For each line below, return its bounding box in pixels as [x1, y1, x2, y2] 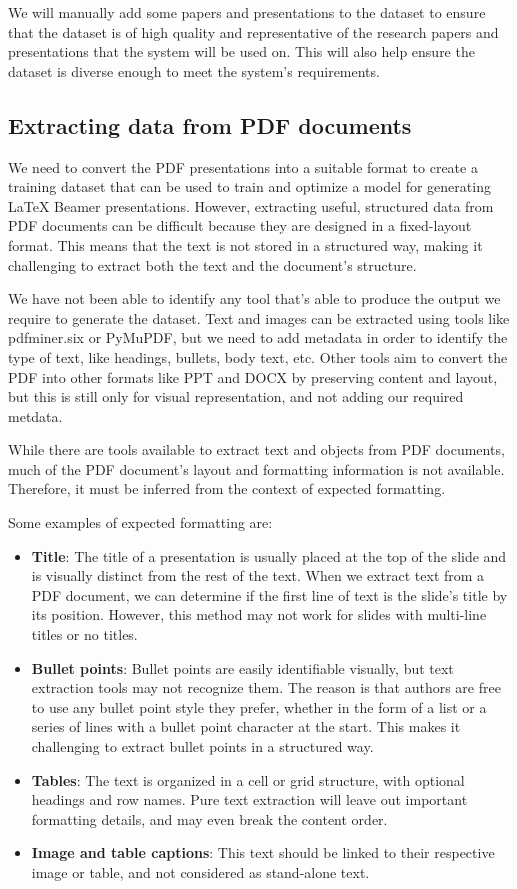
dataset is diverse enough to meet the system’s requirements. [8, 60, 380, 81]
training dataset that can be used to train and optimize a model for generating [8, 176, 491, 197]
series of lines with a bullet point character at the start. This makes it [31, 716, 461, 737]
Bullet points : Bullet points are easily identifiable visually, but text [31, 657, 454, 678]
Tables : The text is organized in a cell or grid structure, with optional [31, 769, 465, 790]
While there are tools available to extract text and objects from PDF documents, [8, 439, 505, 460]
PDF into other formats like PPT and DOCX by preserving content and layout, [8, 366, 498, 387]
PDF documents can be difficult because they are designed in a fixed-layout [8, 215, 472, 236]
